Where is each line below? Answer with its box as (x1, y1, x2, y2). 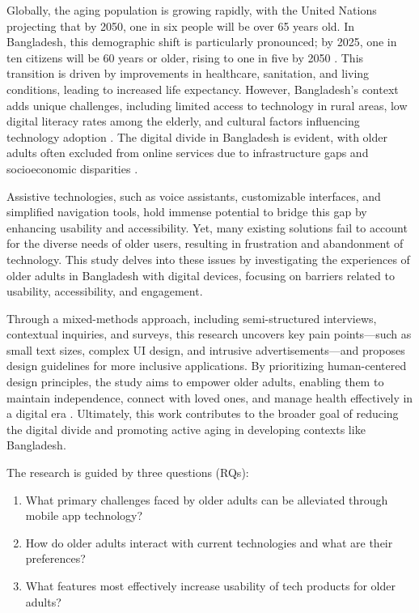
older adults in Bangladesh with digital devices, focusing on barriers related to (6, 266, 395, 283)
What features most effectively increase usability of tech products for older (25, 577, 396, 594)
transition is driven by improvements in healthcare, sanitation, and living (6, 65, 370, 82)
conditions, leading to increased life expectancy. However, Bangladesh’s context (6, 80, 399, 97)
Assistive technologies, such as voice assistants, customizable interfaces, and (6, 187, 381, 204)
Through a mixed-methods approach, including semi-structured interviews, (6, 309, 377, 326)
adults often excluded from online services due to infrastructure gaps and (6, 144, 369, 161)
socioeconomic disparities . (6, 160, 138, 177)
